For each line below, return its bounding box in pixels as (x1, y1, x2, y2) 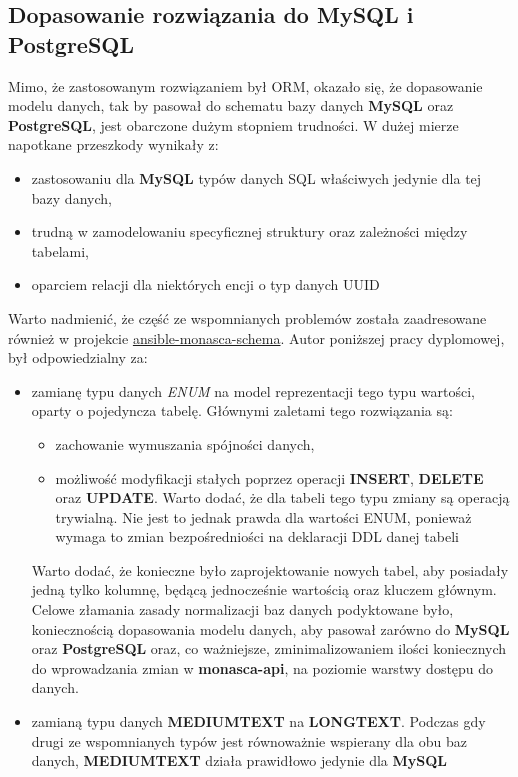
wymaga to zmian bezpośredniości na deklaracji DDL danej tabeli (55, 526, 459, 547)
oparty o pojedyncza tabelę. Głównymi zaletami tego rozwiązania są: (31, 400, 453, 421)
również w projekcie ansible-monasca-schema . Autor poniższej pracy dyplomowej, (8, 327, 505, 348)
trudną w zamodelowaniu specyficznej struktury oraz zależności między (31, 221, 468, 242)
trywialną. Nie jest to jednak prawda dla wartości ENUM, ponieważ (55, 506, 472, 527)
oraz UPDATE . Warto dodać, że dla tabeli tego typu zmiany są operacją (55, 487, 510, 508)
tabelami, (31, 240, 89, 261)
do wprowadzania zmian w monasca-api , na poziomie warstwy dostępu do (31, 657, 494, 678)
